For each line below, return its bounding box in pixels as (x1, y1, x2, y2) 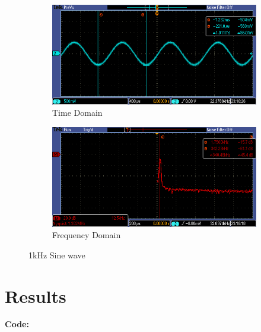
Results (5, 283, 66, 308)
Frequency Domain (52, 229, 121, 241)
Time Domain (52, 106, 103, 119)
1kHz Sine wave (28, 248, 85, 261)
